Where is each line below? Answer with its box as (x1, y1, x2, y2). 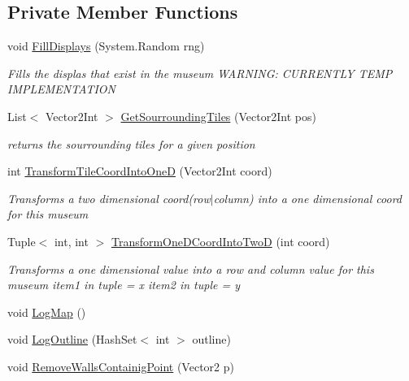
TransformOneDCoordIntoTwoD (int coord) (111, 232, 330, 249)
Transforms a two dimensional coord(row (7, 189, 211, 206)
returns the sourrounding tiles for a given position (7, 135, 255, 152)
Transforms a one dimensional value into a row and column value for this (7, 260, 374, 277)
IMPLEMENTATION (7, 80, 116, 97)
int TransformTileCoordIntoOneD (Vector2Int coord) (7, 162, 272, 180)
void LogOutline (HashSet (7, 331, 137, 348)
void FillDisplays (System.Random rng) (7, 37, 205, 54)
